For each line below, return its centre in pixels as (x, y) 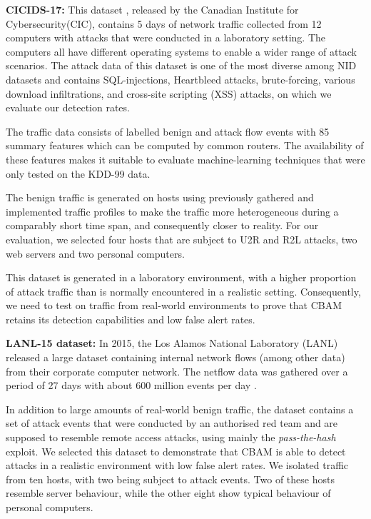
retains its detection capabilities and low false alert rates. (131, 319)
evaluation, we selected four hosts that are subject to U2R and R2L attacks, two (182, 239)
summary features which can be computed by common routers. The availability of (185, 145)
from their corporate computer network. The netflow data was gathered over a (177, 371)
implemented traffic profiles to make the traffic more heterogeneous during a (172, 211)
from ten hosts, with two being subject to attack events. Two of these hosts (170, 479)
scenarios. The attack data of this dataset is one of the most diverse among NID (181, 65)
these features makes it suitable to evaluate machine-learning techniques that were (185, 159)
